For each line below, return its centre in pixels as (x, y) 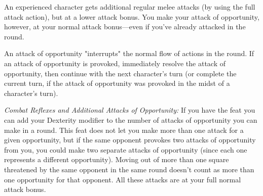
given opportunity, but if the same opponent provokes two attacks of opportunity (130, 140)
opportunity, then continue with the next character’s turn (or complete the (120, 73)
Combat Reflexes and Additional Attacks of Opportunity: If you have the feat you (130, 110)
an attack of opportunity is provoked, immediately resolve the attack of (115, 63)
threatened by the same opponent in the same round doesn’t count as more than (129, 169)
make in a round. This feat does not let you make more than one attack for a (124, 130)
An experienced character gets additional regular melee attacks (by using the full (130, 7)
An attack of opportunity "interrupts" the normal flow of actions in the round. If (129, 53)
